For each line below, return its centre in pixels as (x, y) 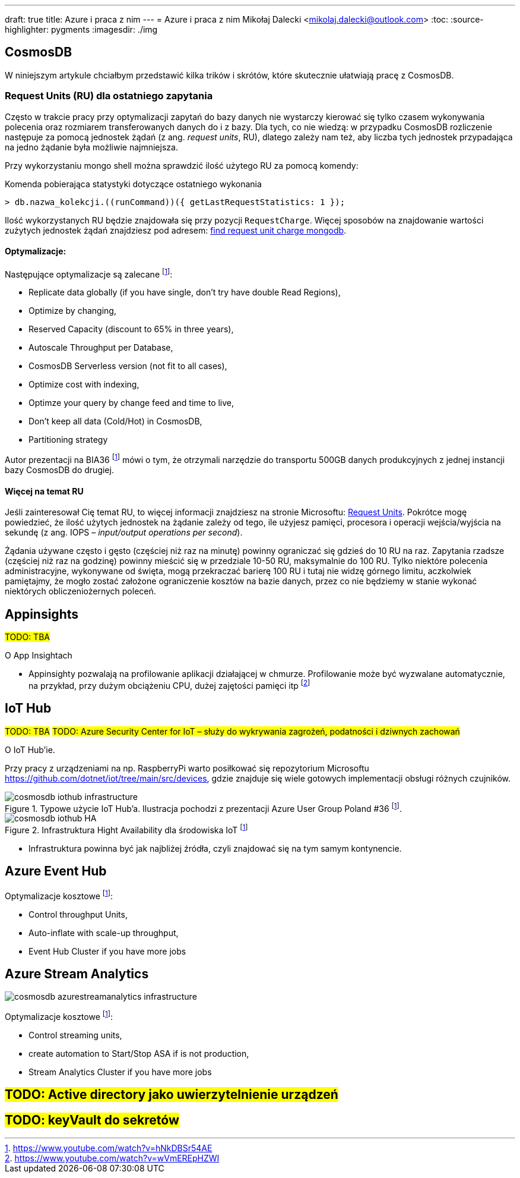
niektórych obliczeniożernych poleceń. (80, 591)
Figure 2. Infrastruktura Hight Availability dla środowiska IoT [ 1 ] (126, 829)
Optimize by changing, (72, 311)
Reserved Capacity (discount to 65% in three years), (131, 329)
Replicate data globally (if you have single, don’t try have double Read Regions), (185, 292)
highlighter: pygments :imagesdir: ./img (81, 29)
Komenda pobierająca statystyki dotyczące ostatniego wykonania (133, 184)
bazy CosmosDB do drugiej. (59, 470)
